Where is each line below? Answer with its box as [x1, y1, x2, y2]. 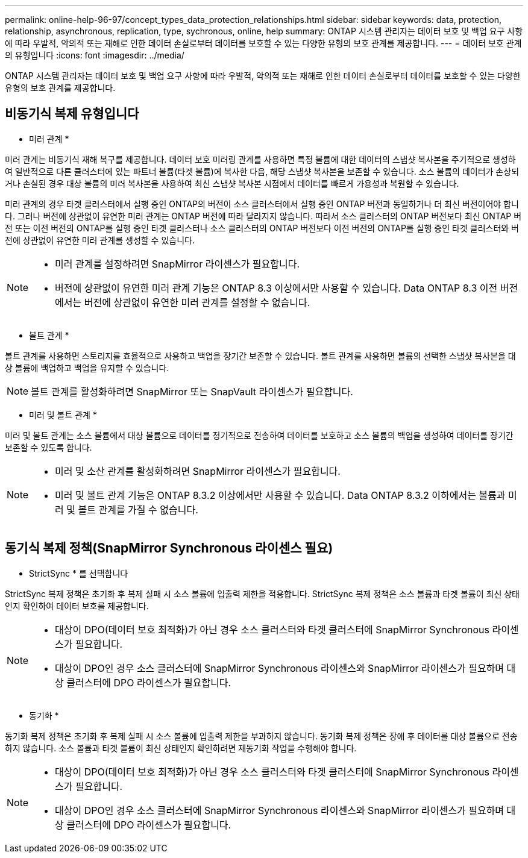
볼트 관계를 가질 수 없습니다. [78, 503, 198, 516]
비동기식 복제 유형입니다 [5, 106, 139, 122]
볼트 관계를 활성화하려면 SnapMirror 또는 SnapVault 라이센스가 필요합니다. [31, 385, 353, 398]
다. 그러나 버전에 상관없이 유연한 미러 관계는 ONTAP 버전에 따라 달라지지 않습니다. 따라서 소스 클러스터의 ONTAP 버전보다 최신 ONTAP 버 [5, 210, 522, 221]
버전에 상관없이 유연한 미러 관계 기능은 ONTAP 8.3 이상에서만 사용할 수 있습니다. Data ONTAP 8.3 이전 [55, 281, 498, 294]
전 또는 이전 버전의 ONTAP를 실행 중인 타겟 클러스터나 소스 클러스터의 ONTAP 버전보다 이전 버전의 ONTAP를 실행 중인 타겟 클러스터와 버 [5, 222, 519, 233]
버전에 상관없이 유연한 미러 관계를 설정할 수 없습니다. [84, 296, 310, 308]
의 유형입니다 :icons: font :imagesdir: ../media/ [5, 50, 184, 60]
